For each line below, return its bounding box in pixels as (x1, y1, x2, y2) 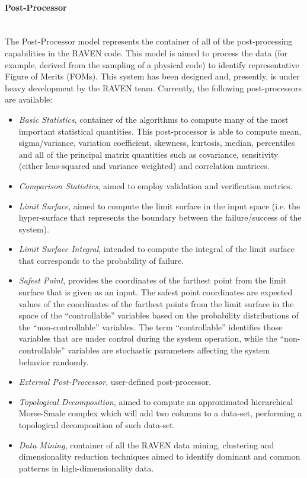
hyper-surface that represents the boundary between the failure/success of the (18, 211, 302, 224)
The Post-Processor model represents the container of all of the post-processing (5, 35, 293, 47)
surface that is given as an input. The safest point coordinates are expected (18, 286, 293, 298)
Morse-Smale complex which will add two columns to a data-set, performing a (18, 407, 302, 419)
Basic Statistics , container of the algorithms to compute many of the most (18, 113, 289, 125)
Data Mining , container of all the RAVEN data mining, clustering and (18, 438, 274, 451)
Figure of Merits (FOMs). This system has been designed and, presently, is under (5, 70, 300, 82)
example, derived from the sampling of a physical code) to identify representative (5, 58, 299, 71)
